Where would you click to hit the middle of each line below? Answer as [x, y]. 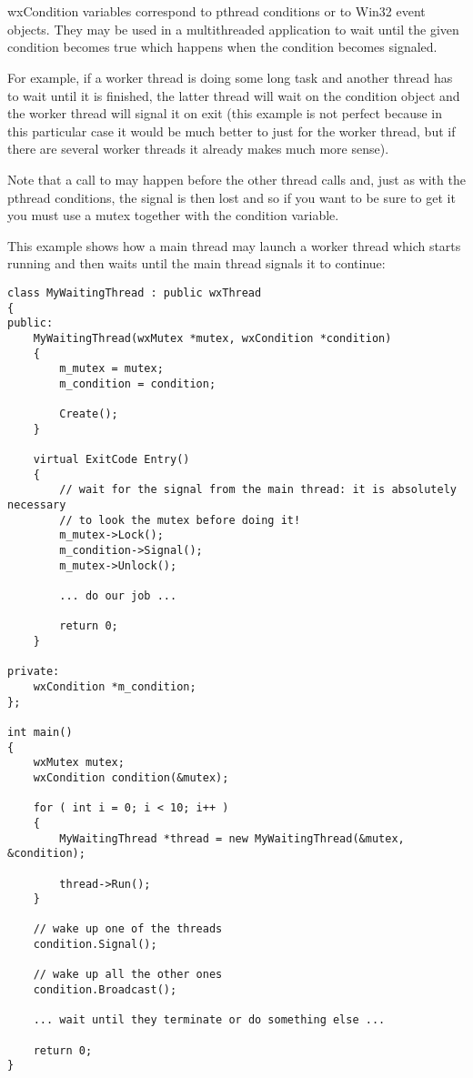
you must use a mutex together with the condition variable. [173, 215]
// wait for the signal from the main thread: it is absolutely [258, 490]
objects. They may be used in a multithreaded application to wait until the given [233, 29]
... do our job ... [118, 596]
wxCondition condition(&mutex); [131, 777]
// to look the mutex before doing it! [180, 520]
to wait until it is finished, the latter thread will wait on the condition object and [234, 95]
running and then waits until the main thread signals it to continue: [196, 263]
